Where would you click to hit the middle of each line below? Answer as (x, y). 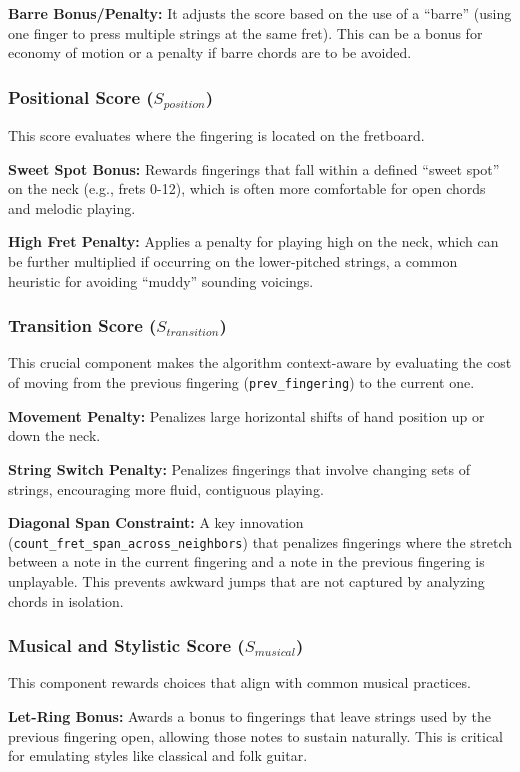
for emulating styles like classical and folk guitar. (158, 755)
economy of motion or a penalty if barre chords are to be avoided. (210, 52)
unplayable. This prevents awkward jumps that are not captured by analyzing (246, 580)
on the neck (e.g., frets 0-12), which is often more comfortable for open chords (247, 188)
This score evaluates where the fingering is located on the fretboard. (216, 135)
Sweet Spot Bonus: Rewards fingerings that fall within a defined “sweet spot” (254, 168)
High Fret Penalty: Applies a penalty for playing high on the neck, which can (253, 241)
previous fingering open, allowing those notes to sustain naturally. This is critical (256, 735)
